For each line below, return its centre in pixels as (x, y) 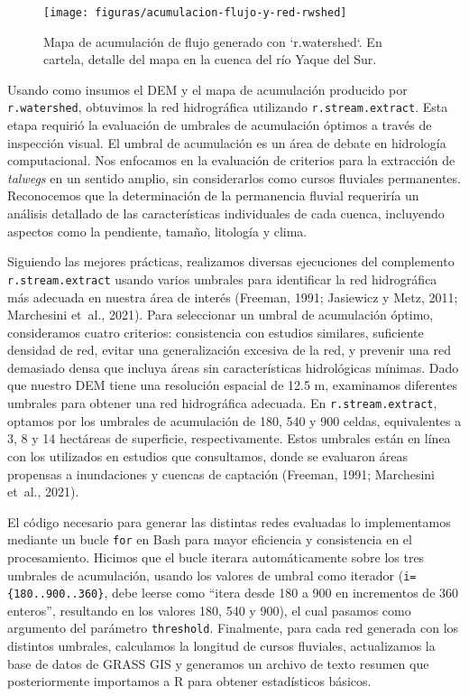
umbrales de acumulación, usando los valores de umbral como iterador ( (206, 575)
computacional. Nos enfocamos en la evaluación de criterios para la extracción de (231, 160)
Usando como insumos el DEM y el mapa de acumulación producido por (207, 89)
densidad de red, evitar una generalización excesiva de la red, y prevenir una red (229, 350)
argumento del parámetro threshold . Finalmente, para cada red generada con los (233, 628)
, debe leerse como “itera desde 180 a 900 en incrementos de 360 (281, 593)
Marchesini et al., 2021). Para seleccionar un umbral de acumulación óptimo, (221, 315)
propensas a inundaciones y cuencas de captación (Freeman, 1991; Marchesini (221, 473)
